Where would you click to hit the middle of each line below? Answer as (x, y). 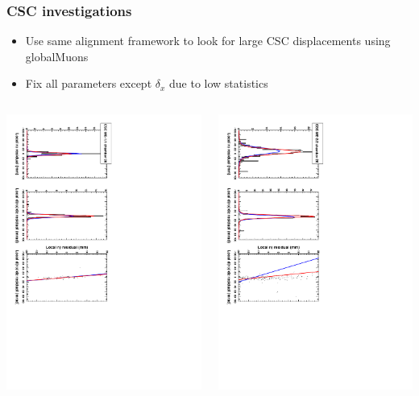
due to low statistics (219, 83)
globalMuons (57, 56)
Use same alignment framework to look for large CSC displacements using (208, 41)
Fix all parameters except (89, 83)
